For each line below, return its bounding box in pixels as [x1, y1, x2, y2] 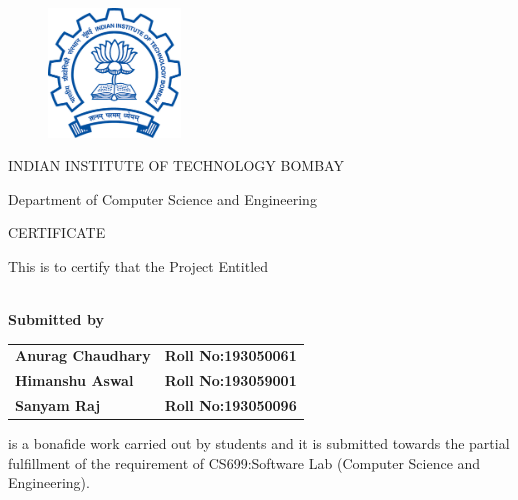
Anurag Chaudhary [15, 345, 151, 366]
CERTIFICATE [8, 222, 106, 243]
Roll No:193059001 [164, 370, 297, 391]
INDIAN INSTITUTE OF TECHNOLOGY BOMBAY [8, 155, 344, 176]
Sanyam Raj [15, 395, 101, 416]
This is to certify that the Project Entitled [8, 255, 269, 276]
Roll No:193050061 [164, 345, 297, 366]
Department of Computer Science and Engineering [8, 188, 317, 209]
